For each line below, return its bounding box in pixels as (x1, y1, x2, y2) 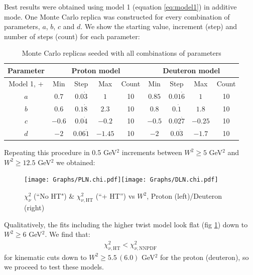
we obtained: (56, 157, 95, 167)
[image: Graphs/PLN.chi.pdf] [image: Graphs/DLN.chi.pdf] (24, 176, 218, 184)
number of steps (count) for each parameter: (4, 31, 140, 41)
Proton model (71, 65, 120, 75)
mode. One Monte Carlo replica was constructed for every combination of (4, 11, 230, 22)
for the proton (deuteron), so (160, 251, 249, 262)
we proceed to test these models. (4, 261, 104, 272)
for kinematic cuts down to (4, 251, 87, 262)
